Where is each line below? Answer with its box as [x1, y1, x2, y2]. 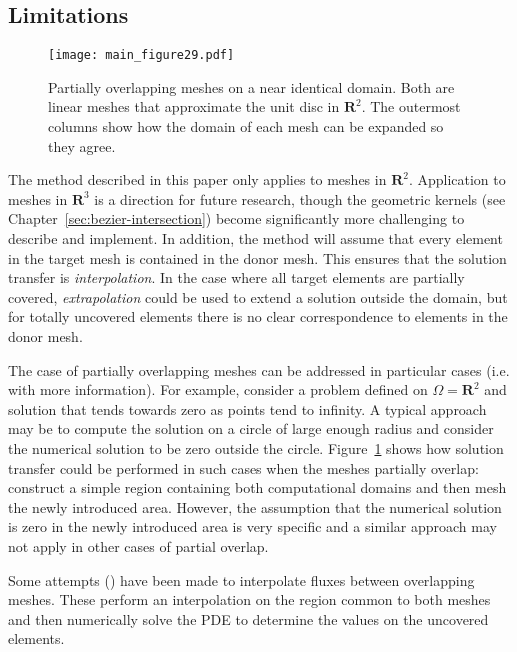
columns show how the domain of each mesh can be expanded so [48, 116, 444, 137]
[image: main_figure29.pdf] [48, 48, 235, 63]
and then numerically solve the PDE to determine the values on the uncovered [8, 608, 489, 629]
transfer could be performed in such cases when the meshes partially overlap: [8, 457, 479, 478]
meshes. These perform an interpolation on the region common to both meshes [8, 589, 491, 610]
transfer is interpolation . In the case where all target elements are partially [8, 267, 465, 288]
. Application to [408, 169, 506, 190]
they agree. [48, 135, 116, 156]
